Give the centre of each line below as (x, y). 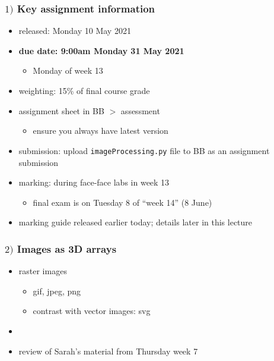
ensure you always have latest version (101, 131)
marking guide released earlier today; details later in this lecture (136, 222)
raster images (43, 271)
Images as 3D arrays (67, 248)
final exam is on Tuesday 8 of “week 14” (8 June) (122, 202)
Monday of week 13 (68, 70)
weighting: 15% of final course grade (84, 91)
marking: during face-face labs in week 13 (94, 182)
